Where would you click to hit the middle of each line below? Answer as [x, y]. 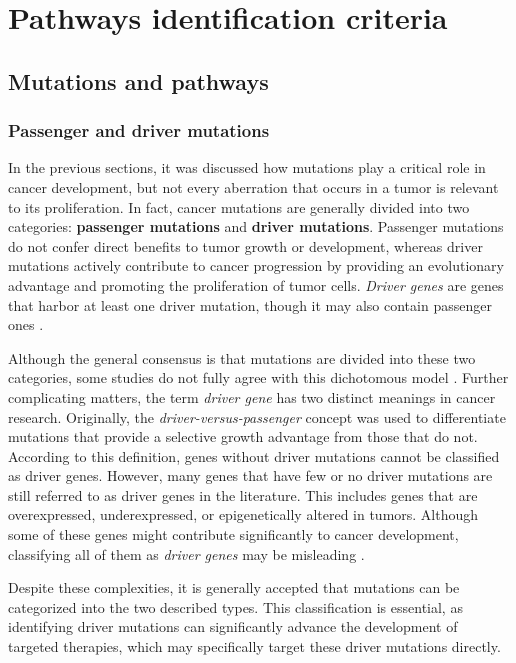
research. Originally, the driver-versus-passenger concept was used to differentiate [257, 416]
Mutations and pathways [138, 80]
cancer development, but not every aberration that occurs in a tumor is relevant [253, 186]
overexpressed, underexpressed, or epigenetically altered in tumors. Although [243, 514]
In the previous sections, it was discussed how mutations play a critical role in [247, 167]
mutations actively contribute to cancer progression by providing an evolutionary [256, 265]
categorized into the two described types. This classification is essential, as [235, 606]
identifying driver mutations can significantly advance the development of [233, 626]
